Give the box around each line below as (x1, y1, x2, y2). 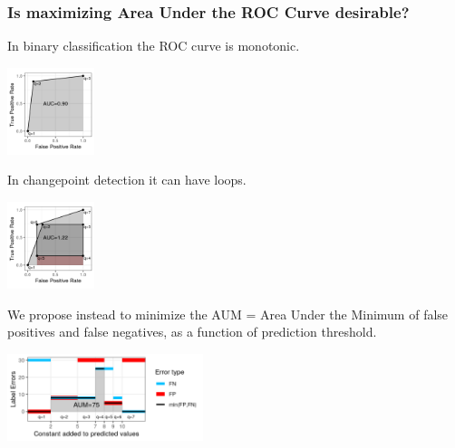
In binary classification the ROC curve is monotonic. (7, 36, 300, 55)
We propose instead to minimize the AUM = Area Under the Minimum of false (7, 304, 449, 323)
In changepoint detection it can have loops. (7, 170, 247, 189)
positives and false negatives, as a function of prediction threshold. (7, 322, 377, 341)
